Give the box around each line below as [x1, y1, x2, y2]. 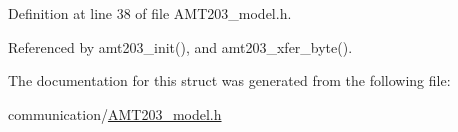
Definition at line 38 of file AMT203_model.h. [8, 3, 292, 23]
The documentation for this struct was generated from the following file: [8, 70, 451, 91]
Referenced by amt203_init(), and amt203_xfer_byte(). [8, 36, 353, 57]
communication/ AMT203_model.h [8, 103, 222, 124]
